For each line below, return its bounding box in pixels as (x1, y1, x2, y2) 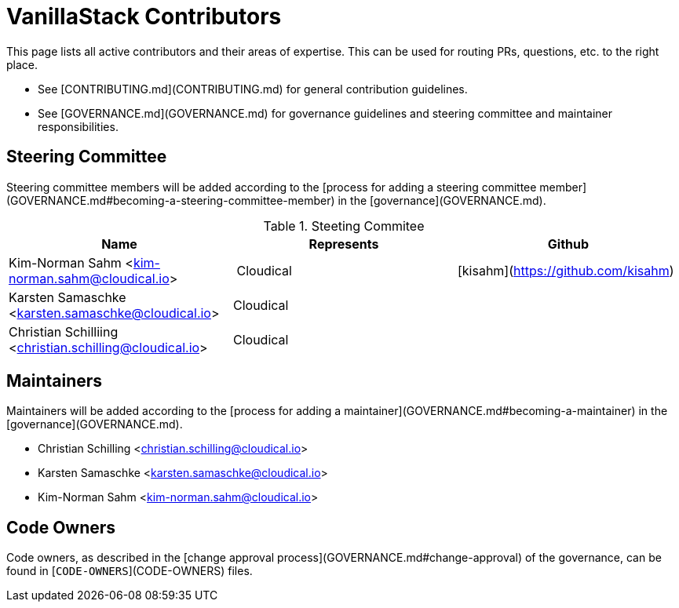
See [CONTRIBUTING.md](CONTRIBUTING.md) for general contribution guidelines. (38, 82, 468, 96)
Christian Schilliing (9, 323, 119, 340)
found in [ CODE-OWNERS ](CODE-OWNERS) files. (6, 564, 253, 578)
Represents (308, 235, 379, 252)
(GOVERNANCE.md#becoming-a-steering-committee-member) (6, 193, 335, 207)
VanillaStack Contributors (6, 3, 282, 30)
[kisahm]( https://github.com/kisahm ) (457, 262, 674, 279)
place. (6, 57, 38, 71)
